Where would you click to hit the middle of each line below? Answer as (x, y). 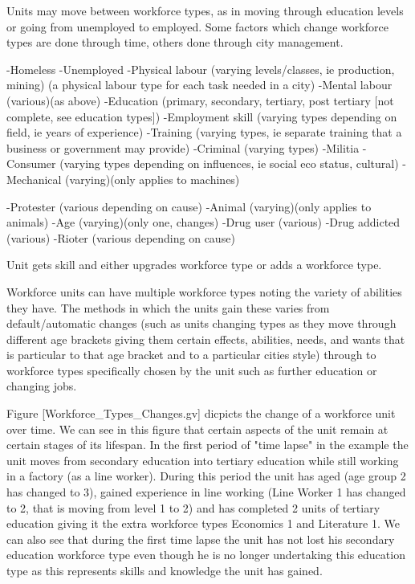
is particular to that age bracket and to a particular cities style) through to (191, 355)
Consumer (31, 163)
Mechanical (34, 179)
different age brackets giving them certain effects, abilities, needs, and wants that (206, 339)
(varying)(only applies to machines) (153, 179)
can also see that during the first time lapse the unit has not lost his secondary (201, 539)
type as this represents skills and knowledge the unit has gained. (165, 570)
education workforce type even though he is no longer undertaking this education (206, 555)
